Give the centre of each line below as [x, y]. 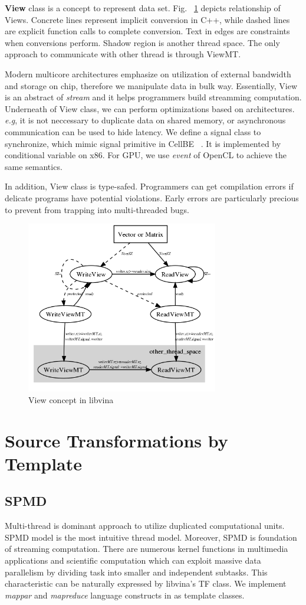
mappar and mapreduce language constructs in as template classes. [125, 595]
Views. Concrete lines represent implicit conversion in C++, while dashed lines [147, 19]
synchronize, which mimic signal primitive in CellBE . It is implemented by [143, 143]
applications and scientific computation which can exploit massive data [133, 560]
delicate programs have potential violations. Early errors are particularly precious [152, 197]
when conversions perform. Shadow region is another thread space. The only [142, 42]
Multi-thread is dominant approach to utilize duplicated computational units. [145, 526]
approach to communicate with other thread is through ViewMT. [123, 54]
